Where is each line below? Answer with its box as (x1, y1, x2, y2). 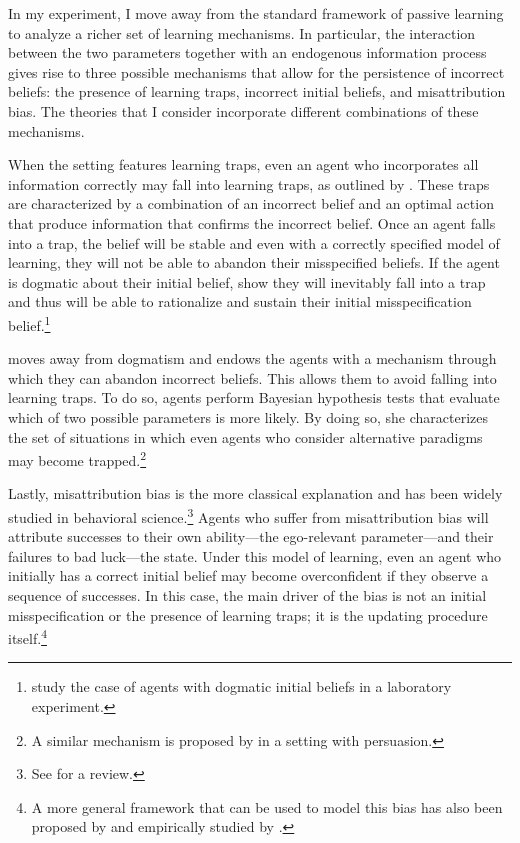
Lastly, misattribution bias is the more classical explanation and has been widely (8, 483, 503, 504)
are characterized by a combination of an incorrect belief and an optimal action (8, 193, 494, 214)
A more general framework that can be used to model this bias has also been (31, 796, 503, 817)
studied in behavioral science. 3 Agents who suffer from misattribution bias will (8, 503, 489, 527)
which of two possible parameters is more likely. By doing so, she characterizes (8, 406, 488, 427)
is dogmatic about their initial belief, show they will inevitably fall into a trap (8, 271, 486, 292)
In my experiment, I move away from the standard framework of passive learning (8, 3, 504, 23)
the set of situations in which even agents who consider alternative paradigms (8, 426, 483, 447)
